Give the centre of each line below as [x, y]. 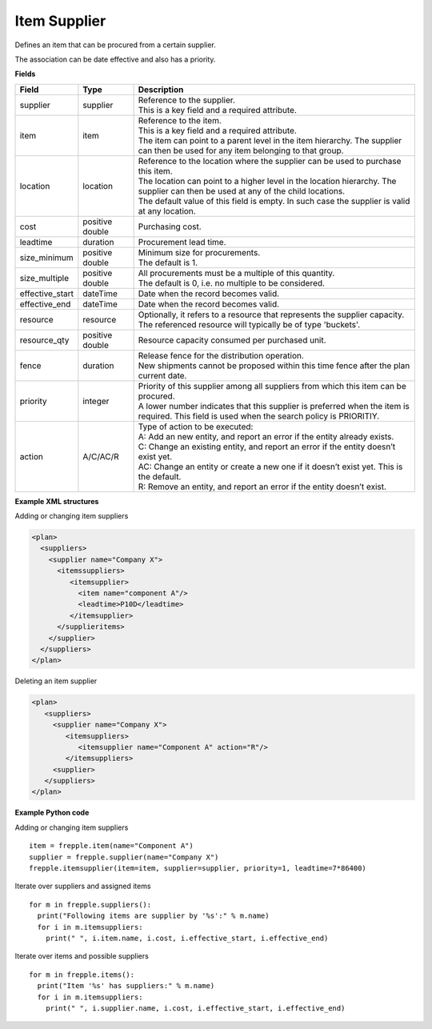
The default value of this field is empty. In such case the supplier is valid [274, 201]
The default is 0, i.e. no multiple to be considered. [232, 282]
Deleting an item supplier [56, 681]
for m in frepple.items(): [82, 975]
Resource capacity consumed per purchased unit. [232, 340]
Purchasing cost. [170, 226]
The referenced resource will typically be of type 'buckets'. [249, 324]
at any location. [167, 210]
